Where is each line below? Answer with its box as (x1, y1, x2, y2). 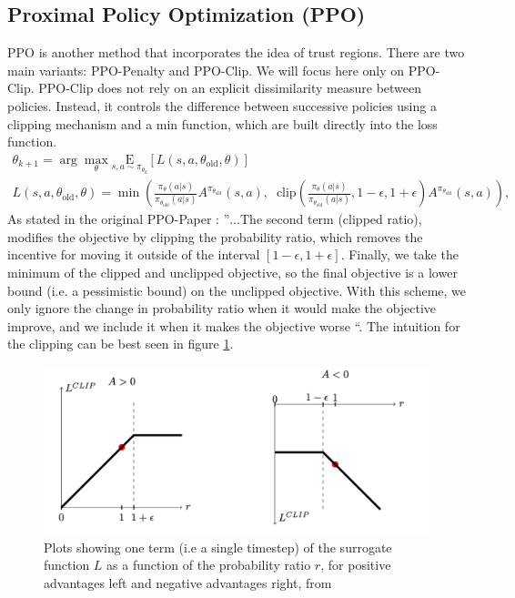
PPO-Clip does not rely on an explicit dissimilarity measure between (38, 78, 422, 97)
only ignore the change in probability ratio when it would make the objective (7, 299, 437, 318)
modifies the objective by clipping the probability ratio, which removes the (7, 227, 423, 246)
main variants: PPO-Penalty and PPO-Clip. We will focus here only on (7, 60, 405, 79)
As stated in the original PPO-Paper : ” (7, 209, 230, 228)
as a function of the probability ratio (106, 555, 311, 574)
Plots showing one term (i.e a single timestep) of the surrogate (44, 537, 392, 556)
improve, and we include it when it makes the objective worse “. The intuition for (7, 316, 460, 335)
